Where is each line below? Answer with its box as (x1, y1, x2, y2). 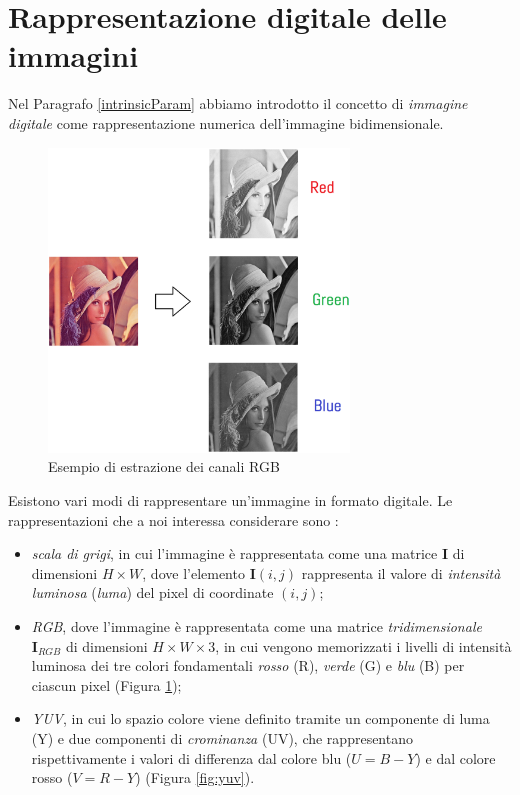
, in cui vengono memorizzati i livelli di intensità (215, 635, 512, 656)
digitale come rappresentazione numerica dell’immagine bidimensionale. (8, 112, 444, 133)
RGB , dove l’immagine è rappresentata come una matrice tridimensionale (31, 615, 482, 636)
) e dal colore (415, 747, 496, 768)
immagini (8, 35, 139, 76)
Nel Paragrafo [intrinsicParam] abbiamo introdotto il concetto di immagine (8, 93, 468, 114)
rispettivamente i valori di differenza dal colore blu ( (31, 747, 352, 768)
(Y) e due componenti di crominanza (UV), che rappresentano (31, 727, 413, 748)
